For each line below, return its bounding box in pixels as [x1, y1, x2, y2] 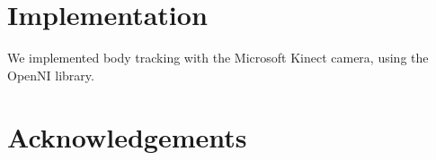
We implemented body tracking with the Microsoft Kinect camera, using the [7, 48, 429, 67]
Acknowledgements [7, 118, 247, 155]
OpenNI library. [7, 65, 94, 84]
